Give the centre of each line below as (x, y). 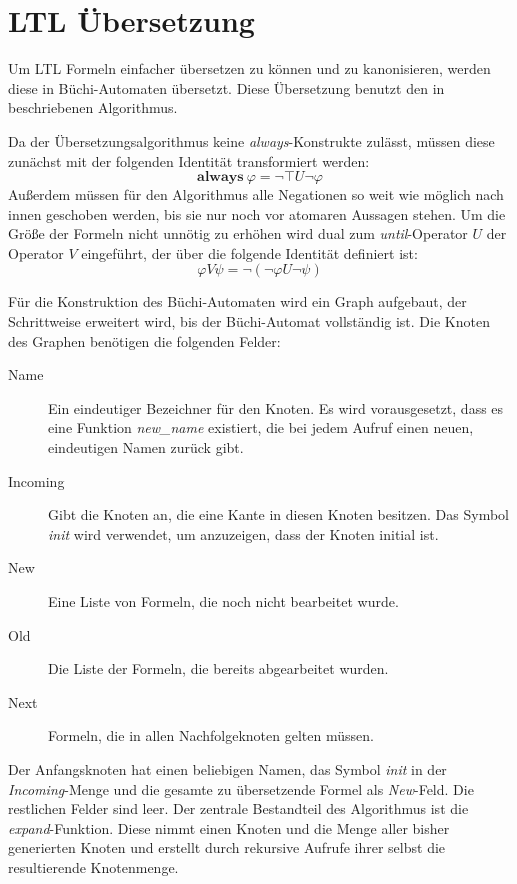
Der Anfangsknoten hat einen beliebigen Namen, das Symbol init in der (227, 768)
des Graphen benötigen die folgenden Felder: (144, 340)
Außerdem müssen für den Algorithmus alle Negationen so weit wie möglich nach (256, 194)
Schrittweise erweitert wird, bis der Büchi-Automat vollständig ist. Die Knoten (249, 321)
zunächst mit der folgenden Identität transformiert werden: (189, 160)
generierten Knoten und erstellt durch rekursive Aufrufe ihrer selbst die (227, 847)
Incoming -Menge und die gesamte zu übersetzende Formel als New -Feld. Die (241, 788)
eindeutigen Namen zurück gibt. (146, 447)
